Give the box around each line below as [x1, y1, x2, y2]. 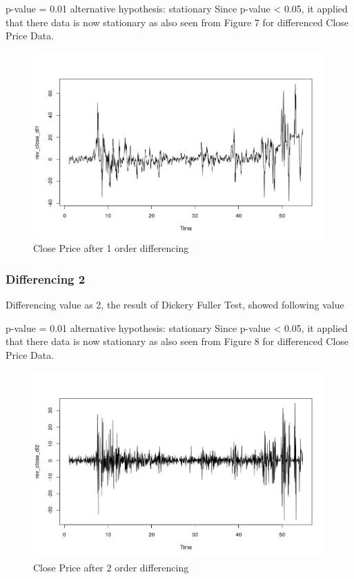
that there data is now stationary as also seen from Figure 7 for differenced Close [6, 14, 349, 29]
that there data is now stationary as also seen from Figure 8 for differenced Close [6, 334, 349, 349]
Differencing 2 [6, 270, 86, 287]
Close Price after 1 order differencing [33, 241, 189, 255]
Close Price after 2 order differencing [33, 560, 189, 575]
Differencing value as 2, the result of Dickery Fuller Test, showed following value [6, 297, 344, 312]
